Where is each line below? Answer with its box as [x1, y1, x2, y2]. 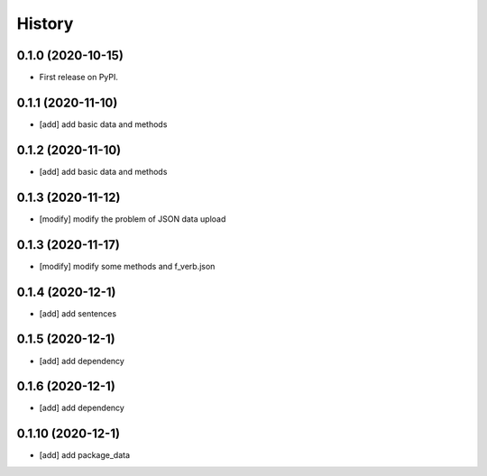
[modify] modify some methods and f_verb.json [39, 261, 216, 271]
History [16, 14, 74, 33]
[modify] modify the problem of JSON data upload [39, 213, 226, 224]
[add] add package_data [39, 450, 131, 461]
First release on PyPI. [39, 72, 119, 83]
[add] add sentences [39, 307, 117, 319]
